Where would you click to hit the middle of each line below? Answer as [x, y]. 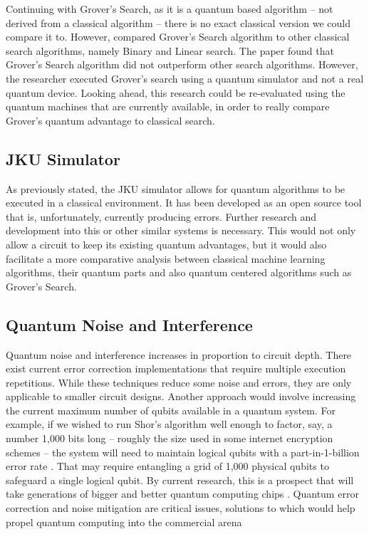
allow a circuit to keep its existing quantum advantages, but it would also [166, 244]
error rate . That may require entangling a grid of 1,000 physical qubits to [167, 466]
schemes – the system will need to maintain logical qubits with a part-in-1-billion [183, 452]
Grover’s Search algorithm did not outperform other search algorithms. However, [182, 64]
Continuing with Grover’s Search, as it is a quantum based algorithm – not [170, 9]
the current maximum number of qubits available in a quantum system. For [171, 410]
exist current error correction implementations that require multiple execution [176, 368]
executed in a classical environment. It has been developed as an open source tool [184, 203]
